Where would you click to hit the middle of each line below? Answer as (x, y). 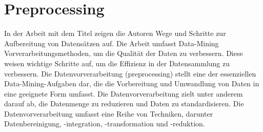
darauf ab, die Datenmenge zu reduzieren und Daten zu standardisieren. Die (124, 103)
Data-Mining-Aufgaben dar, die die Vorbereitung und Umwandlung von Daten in (132, 83)
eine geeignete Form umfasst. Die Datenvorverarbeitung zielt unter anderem (124, 93)
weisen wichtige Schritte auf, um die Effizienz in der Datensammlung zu (117, 63)
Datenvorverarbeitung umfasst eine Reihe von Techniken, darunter (109, 113)
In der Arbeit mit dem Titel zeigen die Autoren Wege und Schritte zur (115, 33)
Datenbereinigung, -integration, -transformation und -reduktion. (105, 124)
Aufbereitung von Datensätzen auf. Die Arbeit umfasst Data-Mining (112, 43)
